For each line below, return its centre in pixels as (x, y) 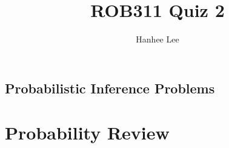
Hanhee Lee (158, 39)
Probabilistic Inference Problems (110, 88)
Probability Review (87, 133)
